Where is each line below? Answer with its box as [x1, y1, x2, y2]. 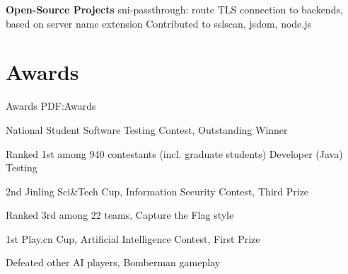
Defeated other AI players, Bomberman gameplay [6, 255, 221, 270]
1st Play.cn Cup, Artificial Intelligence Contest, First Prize [6, 231, 260, 246]
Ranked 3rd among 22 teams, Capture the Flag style [6, 207, 234, 222]
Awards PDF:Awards [6, 98, 96, 113]
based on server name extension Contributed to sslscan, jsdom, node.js [6, 16, 311, 30]
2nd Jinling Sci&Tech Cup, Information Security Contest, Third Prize [6, 183, 309, 198]
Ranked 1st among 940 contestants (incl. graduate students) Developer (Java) [6, 146, 343, 161]
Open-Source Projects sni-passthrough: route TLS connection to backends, [6, 2, 343, 16]
